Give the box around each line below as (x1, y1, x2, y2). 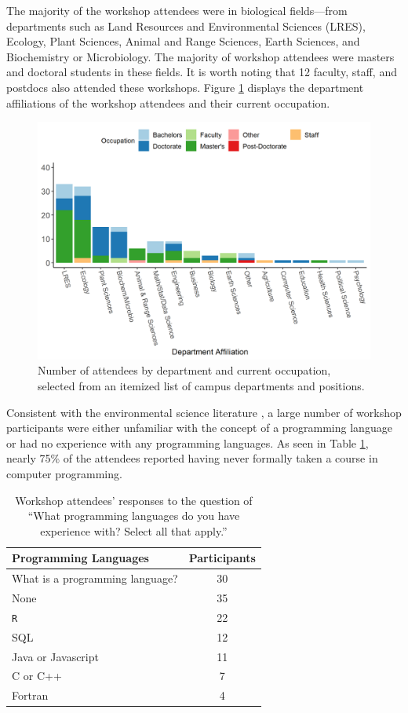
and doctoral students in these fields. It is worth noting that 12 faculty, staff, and (6, 64, 397, 80)
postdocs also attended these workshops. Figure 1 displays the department (6, 79, 364, 95)
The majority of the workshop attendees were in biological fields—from (6, 2, 348, 18)
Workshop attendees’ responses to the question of (15, 492, 253, 508)
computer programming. (6, 465, 122, 481)
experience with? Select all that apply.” (40, 522, 228, 539)
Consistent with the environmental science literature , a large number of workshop (6, 404, 402, 420)
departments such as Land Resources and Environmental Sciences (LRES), (6, 17, 366, 34)
